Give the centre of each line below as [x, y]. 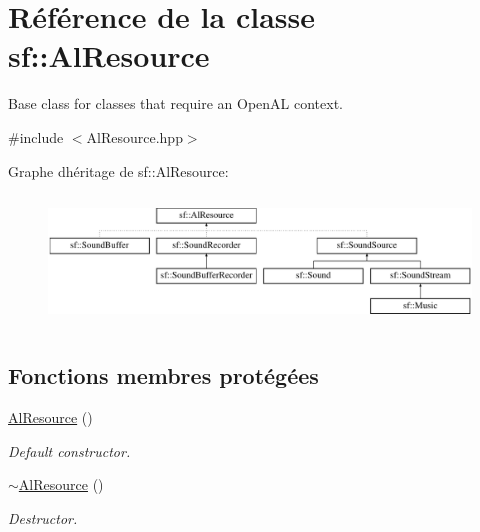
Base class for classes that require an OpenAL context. [175, 103]
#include [36, 136]
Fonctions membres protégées [163, 375]
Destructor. [43, 517]
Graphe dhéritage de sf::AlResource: [118, 170]
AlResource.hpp [134, 136]
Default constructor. [69, 450]
